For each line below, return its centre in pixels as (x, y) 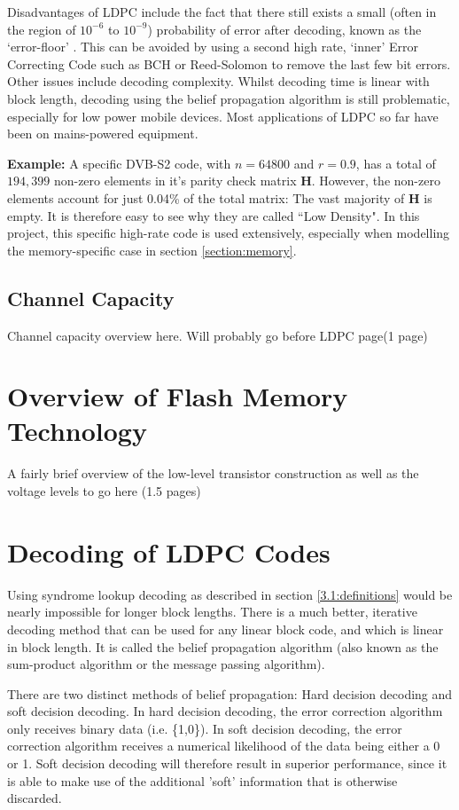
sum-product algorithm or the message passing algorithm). (166, 664)
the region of (42, 29)
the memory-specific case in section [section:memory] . (152, 250)
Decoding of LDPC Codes (169, 551)
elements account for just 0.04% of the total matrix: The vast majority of (206, 197)
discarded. (35, 798)
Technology (77, 431)
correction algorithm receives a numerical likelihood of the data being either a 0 (224, 746)
